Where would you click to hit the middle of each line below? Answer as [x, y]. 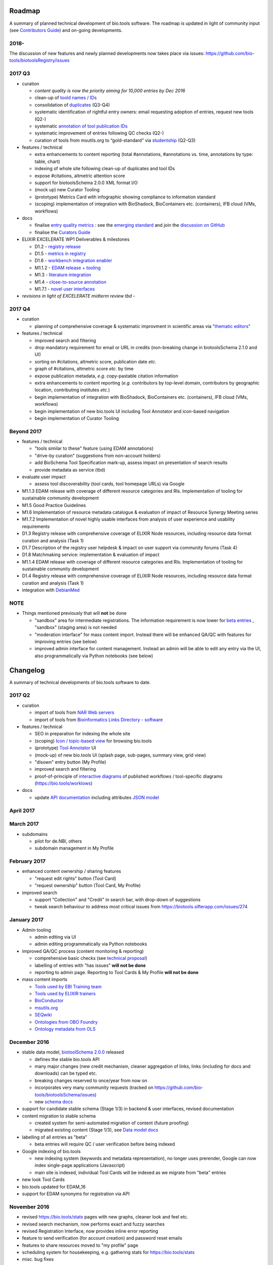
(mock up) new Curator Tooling [67, 190]
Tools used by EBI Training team [68, 986]
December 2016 [29, 1042]
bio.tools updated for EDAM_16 [54, 1187]
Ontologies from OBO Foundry [66, 1022]
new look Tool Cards [43, 1179]
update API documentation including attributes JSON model [97, 797]
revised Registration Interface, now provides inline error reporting [90, 1231]
